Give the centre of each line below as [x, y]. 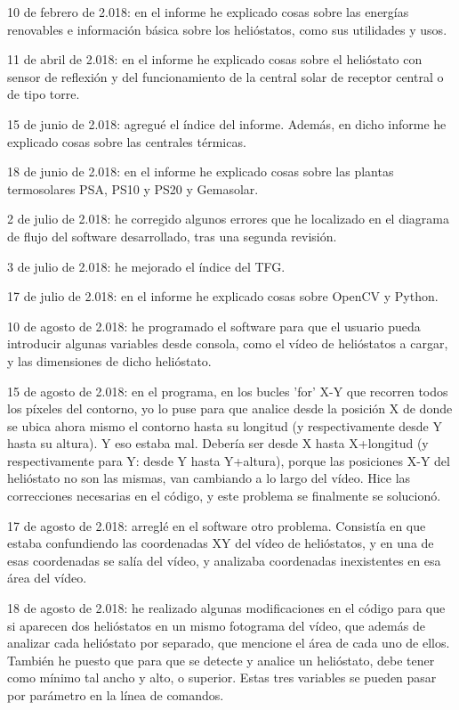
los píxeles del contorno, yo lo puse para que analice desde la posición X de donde [230, 408]
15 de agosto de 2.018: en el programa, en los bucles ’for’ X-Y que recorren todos [228, 391]
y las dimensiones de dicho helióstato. [109, 360]
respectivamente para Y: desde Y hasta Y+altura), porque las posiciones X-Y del [229, 460]
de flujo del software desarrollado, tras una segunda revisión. [172, 236]
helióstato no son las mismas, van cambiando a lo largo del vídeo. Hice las [209, 478]
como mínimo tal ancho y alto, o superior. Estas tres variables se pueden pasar [222, 677]
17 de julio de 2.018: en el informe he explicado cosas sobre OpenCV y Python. [223, 296]
